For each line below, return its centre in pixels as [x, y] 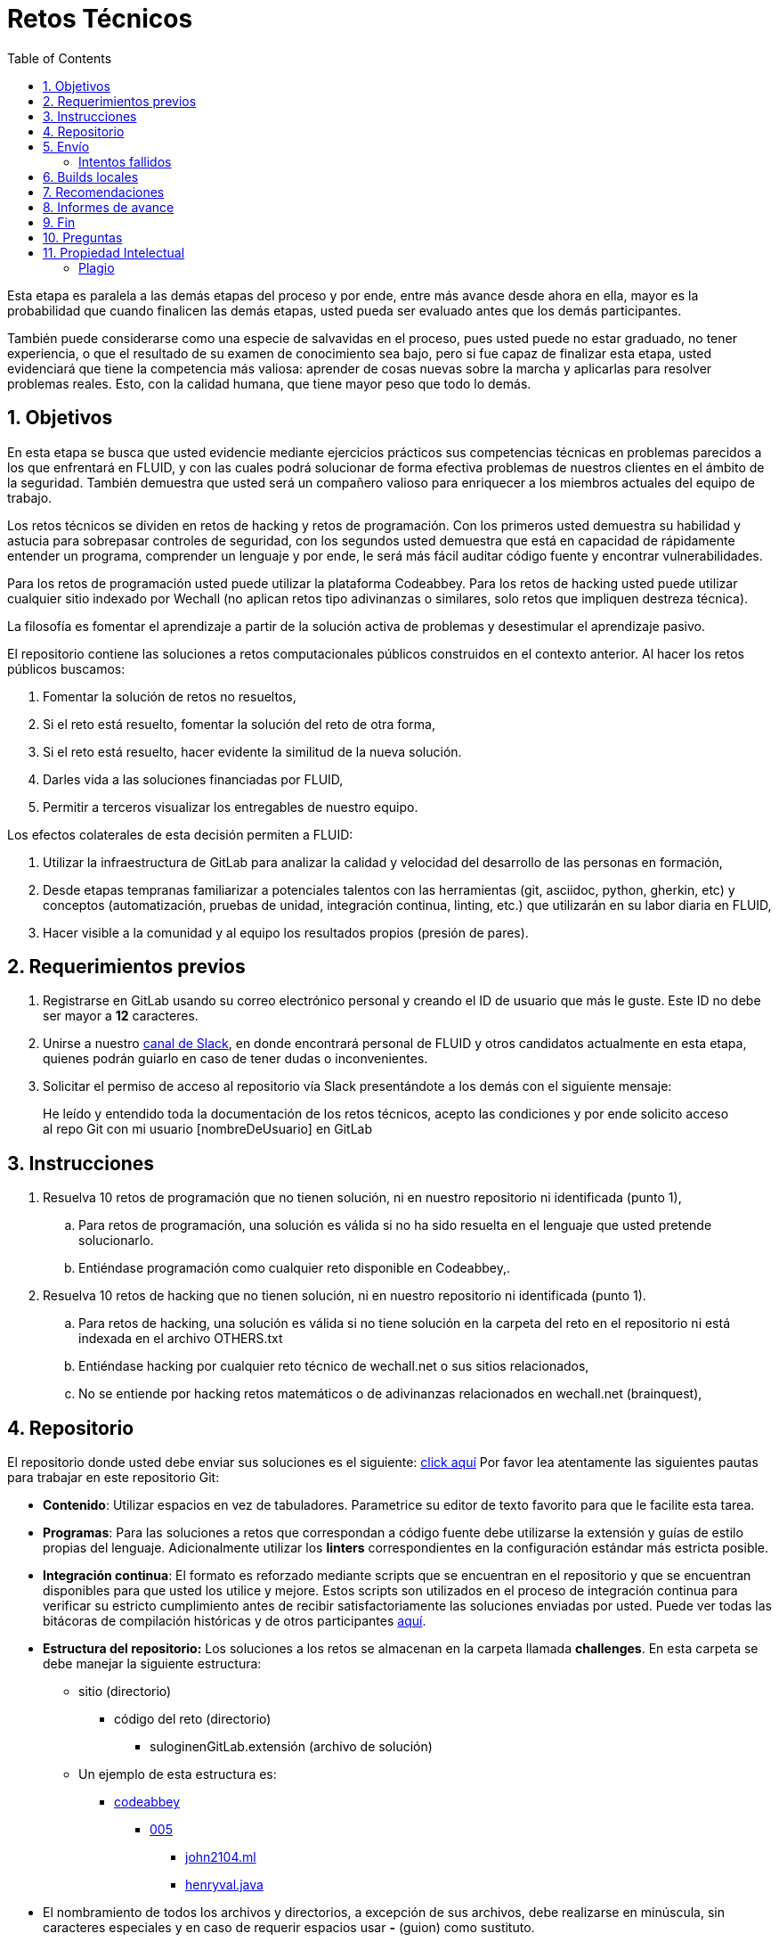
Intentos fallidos [125, 161]
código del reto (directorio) [193, 1719]
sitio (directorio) [125, 1692]
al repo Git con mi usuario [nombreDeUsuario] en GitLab [208, 1129]
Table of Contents [60, 58]
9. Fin [59, 222]
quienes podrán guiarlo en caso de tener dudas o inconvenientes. [235, 1059]
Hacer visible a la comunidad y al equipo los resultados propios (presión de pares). [286, 932]
